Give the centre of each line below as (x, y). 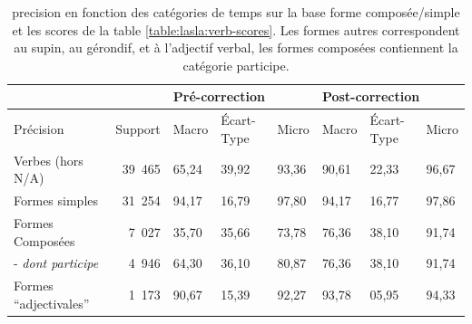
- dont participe (56, 263)
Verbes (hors (49, 160)
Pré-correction (219, 96)
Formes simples (56, 200)
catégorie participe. (236, 65)
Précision (39, 129)
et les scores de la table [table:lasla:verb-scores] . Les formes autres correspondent (236, 29)
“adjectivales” (52, 303)
